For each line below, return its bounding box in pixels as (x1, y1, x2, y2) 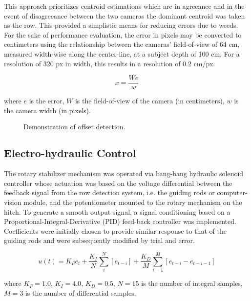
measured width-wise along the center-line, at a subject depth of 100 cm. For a (4, 48, 240, 59)
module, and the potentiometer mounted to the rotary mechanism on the (23, 197, 242, 207)
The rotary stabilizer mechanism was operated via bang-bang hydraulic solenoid (4, 168, 244, 179)
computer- (217, 187, 248, 198)
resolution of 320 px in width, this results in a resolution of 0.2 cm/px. (4, 58, 215, 68)
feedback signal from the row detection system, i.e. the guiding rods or (4, 187, 215, 198)
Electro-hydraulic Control (4, 145, 136, 161)
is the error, (29, 96, 64, 106)
